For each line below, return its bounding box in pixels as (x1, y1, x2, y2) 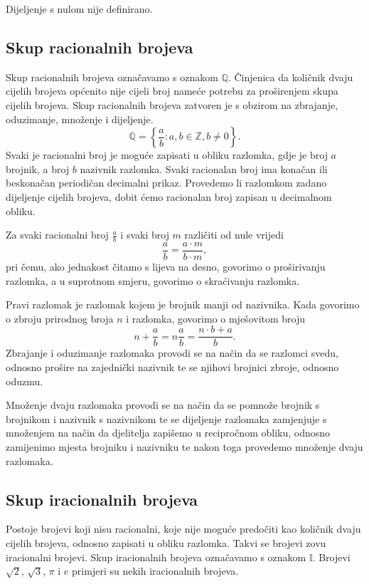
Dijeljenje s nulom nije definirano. (6, 1, 153, 16)
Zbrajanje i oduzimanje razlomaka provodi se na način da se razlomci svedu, (6, 345, 338, 360)
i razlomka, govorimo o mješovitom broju (126, 311, 306, 325)
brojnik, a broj (6, 161, 70, 176)
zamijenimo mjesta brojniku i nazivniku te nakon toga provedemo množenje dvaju (6, 439, 363, 454)
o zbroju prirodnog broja (6, 311, 114, 325)
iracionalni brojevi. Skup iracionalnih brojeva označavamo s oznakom (6, 549, 306, 564)
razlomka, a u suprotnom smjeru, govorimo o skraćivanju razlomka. (6, 273, 300, 288)
